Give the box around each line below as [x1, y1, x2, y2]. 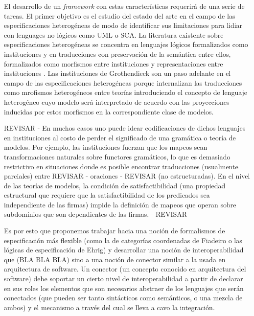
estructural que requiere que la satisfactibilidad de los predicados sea [4, 190, 210, 200]
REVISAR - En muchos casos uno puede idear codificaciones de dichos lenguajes [4, 123, 246, 133]
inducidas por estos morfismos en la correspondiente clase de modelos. [4, 106, 214, 116]
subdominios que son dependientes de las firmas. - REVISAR [4, 209, 187, 219]
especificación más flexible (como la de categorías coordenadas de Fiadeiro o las [4, 235, 242, 245]
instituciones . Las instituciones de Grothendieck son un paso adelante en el [4, 68, 231, 78]
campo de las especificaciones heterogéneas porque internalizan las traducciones [4, 77, 242, 88]
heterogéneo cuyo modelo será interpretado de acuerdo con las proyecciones [4, 96, 230, 107]
